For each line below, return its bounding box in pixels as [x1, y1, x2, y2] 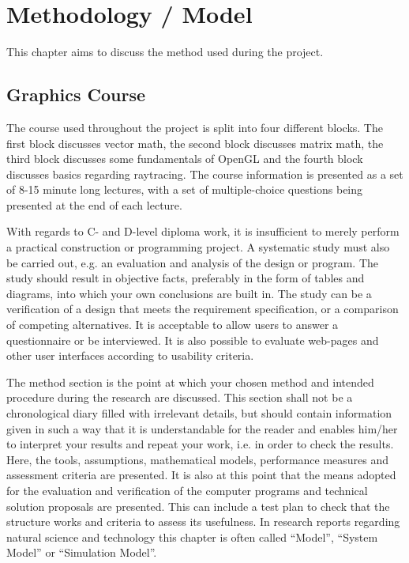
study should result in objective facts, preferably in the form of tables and [6, 270, 365, 286]
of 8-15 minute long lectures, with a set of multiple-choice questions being [6, 181, 363, 198]
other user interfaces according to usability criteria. [6, 347, 254, 364]
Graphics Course [6, 82, 146, 107]
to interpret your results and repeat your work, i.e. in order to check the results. [6, 436, 394, 452]
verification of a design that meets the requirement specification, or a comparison [6, 300, 399, 317]
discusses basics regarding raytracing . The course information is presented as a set [6, 165, 403, 182]
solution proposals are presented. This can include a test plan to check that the [6, 497, 390, 514]
